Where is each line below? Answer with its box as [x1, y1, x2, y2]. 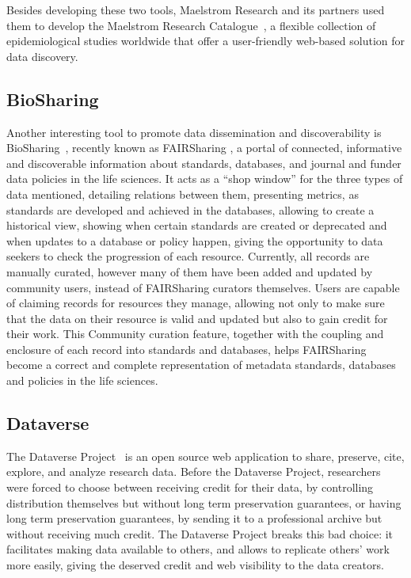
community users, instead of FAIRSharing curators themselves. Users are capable [6, 279, 400, 295]
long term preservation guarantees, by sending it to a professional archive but [6, 510, 382, 527]
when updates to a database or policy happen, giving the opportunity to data [6, 232, 383, 249]
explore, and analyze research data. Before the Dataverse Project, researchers [6, 463, 381, 480]
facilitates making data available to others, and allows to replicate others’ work [6, 541, 390, 557]
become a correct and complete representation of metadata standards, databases [6, 356, 396, 373]
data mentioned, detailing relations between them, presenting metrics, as [6, 185, 359, 202]
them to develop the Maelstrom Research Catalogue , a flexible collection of [6, 17, 376, 33]
